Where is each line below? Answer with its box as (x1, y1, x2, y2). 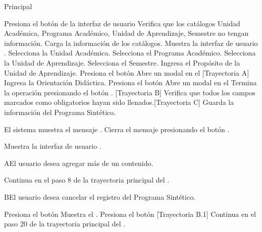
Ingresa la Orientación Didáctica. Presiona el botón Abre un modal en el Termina (4, 77, 257, 88)
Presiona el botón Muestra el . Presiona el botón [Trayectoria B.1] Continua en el (4, 208, 256, 219)
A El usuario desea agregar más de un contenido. (4, 157, 153, 168)
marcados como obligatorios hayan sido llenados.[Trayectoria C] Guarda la (4, 97, 234, 107)
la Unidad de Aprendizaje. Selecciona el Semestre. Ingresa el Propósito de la (4, 57, 240, 68)
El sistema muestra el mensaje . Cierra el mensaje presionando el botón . (4, 124, 230, 134)
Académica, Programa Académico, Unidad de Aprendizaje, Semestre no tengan (4, 28, 249, 38)
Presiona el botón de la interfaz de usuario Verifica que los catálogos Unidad (4, 18, 240, 28)
